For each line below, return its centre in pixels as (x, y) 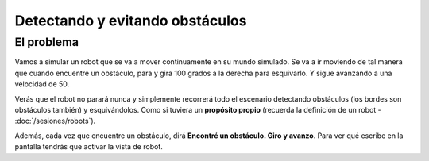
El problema (47, 42)
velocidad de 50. (42, 84)
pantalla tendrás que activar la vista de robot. (89, 147)
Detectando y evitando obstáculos (131, 21)
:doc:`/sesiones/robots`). (55, 121)
